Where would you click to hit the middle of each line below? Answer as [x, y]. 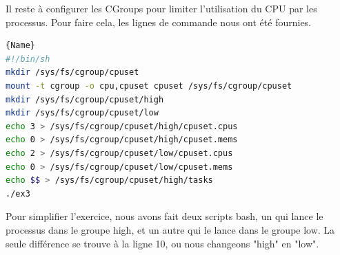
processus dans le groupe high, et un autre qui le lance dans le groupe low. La [170, 229]
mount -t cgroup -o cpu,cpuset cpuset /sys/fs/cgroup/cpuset [149, 86]
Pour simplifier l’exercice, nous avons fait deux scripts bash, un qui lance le [164, 216]
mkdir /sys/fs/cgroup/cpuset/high [85, 99]
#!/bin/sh [28, 59]
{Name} [20, 46]
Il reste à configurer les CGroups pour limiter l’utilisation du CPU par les [161, 8]
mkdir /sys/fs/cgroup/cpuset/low [82, 113]
